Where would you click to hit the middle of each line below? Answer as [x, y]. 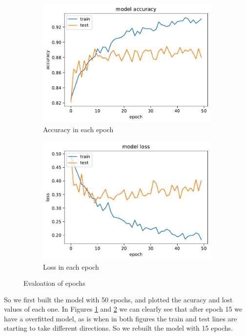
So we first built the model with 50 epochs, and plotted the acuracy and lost [118, 299]
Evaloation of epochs [54, 283]
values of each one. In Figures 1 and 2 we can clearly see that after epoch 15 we [123, 309]
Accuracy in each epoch [78, 129]
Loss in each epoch [71, 267]
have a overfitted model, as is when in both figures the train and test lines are [121, 318]
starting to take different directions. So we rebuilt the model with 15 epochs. [118, 328]
